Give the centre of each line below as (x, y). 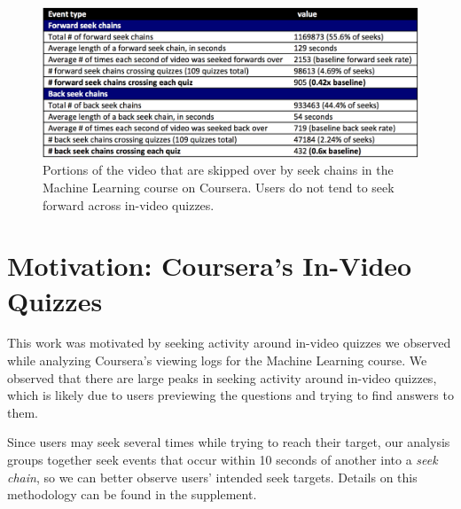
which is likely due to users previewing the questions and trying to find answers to (230, 395)
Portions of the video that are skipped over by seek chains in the (218, 170)
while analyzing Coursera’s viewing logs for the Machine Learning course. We (217, 360)
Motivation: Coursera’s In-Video (210, 266)
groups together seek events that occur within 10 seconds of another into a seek (223, 460)
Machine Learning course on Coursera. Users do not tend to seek (219, 187)
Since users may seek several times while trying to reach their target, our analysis (229, 442)
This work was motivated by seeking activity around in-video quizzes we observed (229, 343)
